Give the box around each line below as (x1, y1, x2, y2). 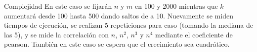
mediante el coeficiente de (155, 29, 233, 39)
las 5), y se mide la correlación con (4, 29, 109, 39)
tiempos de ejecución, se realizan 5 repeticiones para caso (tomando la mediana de (4, 20, 253, 30)
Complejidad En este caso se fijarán (4, 1, 112, 11)
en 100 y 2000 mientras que (134, 1, 218, 11)
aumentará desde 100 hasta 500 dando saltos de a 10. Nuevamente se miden (4, 10, 233, 20)
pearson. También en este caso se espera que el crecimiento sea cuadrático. (4, 39, 230, 49)
